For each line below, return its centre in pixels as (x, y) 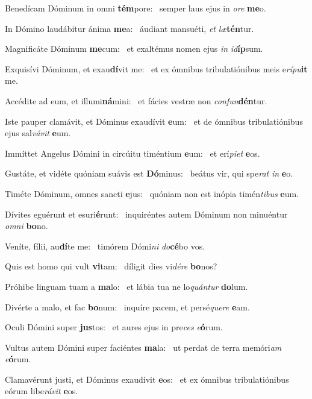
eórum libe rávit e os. (42, 391)
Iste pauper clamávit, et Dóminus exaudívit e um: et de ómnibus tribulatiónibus (154, 121)
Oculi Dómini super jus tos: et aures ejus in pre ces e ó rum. (114, 327)
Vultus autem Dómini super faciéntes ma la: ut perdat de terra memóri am (143, 347)
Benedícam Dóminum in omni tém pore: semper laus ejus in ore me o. (136, 8)
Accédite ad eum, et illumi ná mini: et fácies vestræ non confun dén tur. (136, 100)
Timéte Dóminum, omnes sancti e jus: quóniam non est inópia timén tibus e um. (152, 193)
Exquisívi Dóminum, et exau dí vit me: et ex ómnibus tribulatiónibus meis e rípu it (156, 68)
